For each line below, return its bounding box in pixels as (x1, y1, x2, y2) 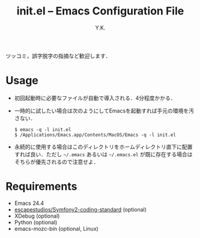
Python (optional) (14, 218, 58, 226)
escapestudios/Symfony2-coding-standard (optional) (14, 206, 147, 213)
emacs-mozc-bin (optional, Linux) (14, 225, 98, 232)
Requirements (5, 180, 77, 194)
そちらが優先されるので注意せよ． (14, 158, 99, 165)
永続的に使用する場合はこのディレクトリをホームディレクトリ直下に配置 (14, 143, 193, 150)
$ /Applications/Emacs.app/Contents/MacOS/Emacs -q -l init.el (14, 132, 177, 138)
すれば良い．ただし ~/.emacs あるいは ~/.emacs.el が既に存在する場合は (14, 150, 193, 157)
